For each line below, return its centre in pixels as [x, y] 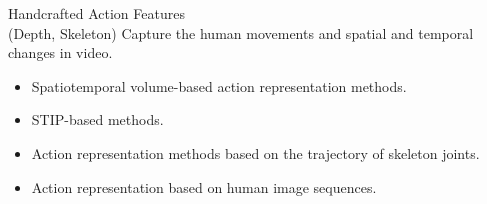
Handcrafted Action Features [96, 13]
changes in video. [60, 52]
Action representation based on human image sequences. [204, 186]
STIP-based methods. [97, 119]
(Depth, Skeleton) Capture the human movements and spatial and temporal [241, 32]
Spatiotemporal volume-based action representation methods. [219, 85]
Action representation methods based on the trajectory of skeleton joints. [255, 152]
